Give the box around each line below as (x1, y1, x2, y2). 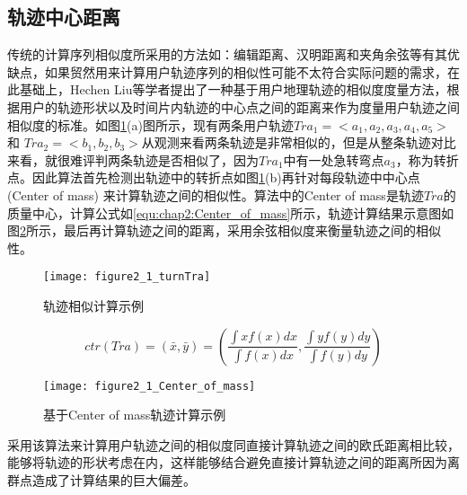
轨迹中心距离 (7, 3, 120, 31)
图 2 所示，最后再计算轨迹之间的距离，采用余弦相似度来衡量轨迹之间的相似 (7, 221, 441, 240)
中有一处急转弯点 (283, 150, 384, 169)
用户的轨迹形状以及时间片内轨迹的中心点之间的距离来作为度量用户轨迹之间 (19, 97, 460, 116)
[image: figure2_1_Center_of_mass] (43, 379, 256, 393)
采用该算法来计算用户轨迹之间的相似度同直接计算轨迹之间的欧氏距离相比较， (7, 435, 460, 454)
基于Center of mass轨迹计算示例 (43, 405, 226, 424)
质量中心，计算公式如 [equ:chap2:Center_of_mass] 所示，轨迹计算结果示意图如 (7, 203, 454, 222)
